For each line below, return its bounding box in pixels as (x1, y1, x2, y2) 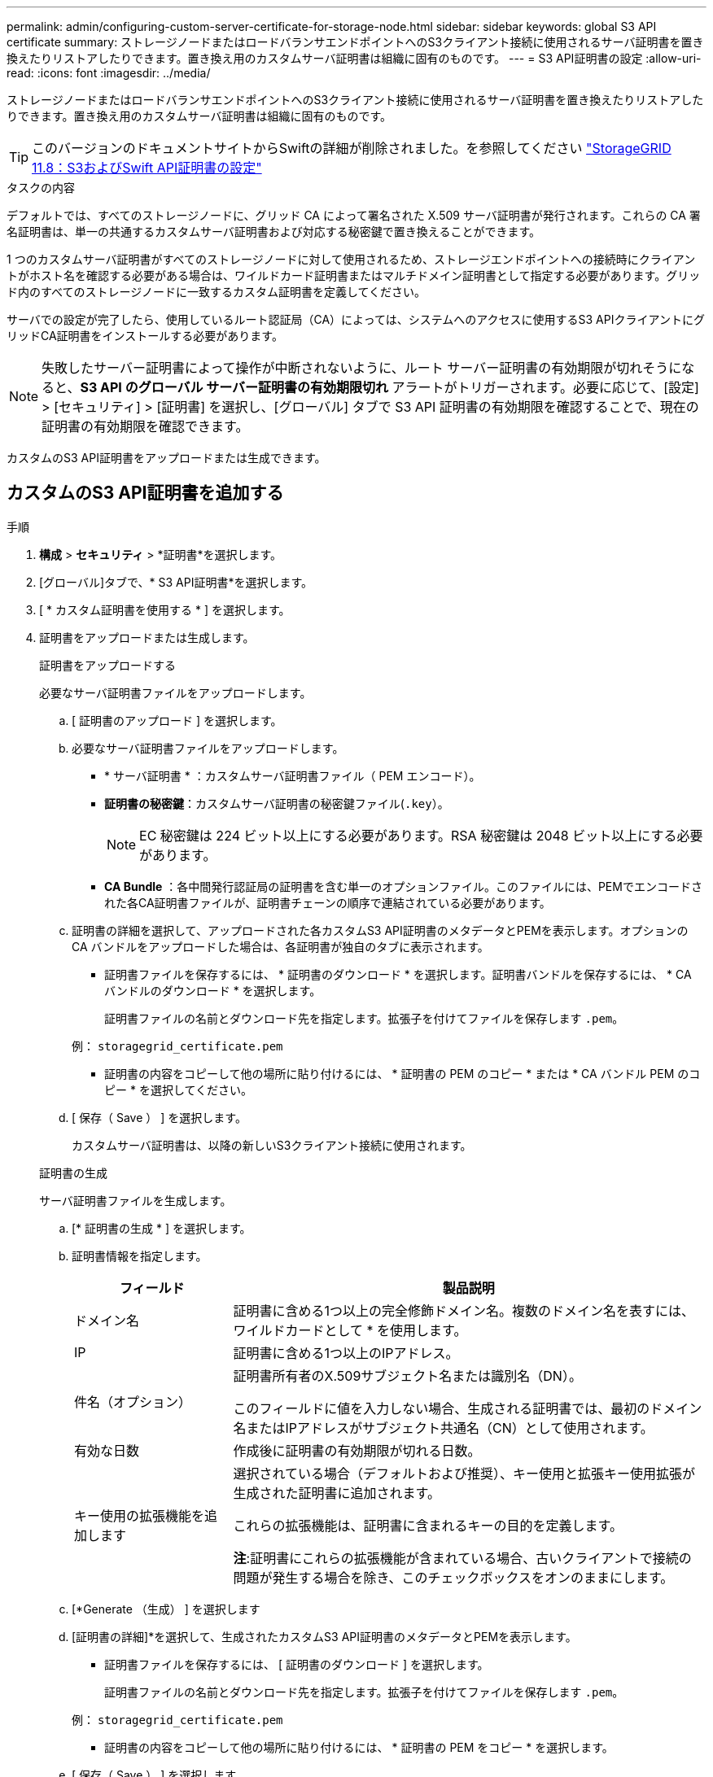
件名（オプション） (74, 1393, 192, 1410)
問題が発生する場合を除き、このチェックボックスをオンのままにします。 (233, 1569, 674, 1586)
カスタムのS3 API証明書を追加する (7, 482, 284, 504)
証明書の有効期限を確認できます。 (42, 418, 249, 434)
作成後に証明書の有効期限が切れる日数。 (233, 1442, 481, 1459)
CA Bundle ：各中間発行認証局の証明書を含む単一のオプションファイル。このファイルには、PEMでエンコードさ (104, 879, 702, 893)
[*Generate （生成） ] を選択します (72, 1601, 260, 1616)
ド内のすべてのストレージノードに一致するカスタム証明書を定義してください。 (7, 285, 426, 299)
